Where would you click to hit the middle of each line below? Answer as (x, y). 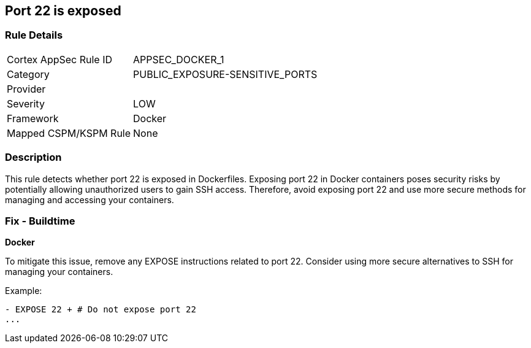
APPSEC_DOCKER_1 (179, 59)
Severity (26, 103)
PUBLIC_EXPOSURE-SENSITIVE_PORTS (225, 74)
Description (33, 157)
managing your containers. (59, 272)
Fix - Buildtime (40, 221)
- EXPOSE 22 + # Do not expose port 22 (101, 310)
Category (28, 74)
